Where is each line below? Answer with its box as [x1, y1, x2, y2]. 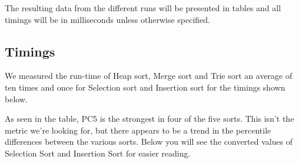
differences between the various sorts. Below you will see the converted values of [5, 135, 293, 148]
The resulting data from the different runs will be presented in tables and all [5, 2, 281, 14]
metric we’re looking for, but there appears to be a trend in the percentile [5, 124, 271, 136]
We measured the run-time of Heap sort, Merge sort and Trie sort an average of [5, 69, 293, 82]
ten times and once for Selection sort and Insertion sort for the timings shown [5, 81, 285, 93]
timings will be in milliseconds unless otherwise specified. [5, 13, 211, 25]
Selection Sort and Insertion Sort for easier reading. [5, 147, 191, 159]
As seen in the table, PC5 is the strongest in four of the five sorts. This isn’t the [5, 112, 294, 125]
